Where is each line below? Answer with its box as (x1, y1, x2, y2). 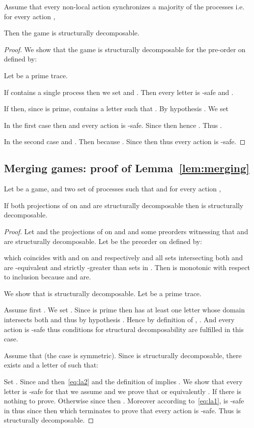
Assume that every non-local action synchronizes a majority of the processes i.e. (4, 1, 245, 11)
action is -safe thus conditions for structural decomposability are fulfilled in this (4, 324, 244, 334)
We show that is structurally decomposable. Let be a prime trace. (4, 288, 201, 298)
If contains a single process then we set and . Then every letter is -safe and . (4, 87, 233, 97)
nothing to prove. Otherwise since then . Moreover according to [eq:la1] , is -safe (4, 396, 244, 406)
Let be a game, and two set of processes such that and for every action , (4, 183, 221, 194)
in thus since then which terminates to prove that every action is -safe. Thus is (4, 405, 241, 415)
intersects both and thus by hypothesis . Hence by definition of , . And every (4, 314, 235, 325)
